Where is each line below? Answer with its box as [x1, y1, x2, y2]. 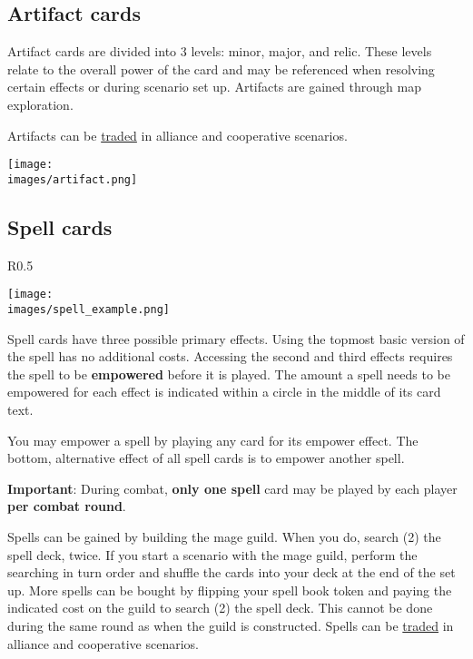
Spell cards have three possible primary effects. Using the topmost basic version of [7, 329, 465, 348]
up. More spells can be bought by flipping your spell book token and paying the [7, 580, 452, 599]
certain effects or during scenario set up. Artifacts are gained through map [7, 77, 421, 96]
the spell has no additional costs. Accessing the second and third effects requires [7, 347, 453, 366]
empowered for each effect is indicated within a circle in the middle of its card [7, 382, 441, 401]
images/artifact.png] [7, 172, 138, 186]
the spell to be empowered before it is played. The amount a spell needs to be [7, 364, 450, 383]
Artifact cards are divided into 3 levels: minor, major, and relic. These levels [7, 42, 432, 61]
